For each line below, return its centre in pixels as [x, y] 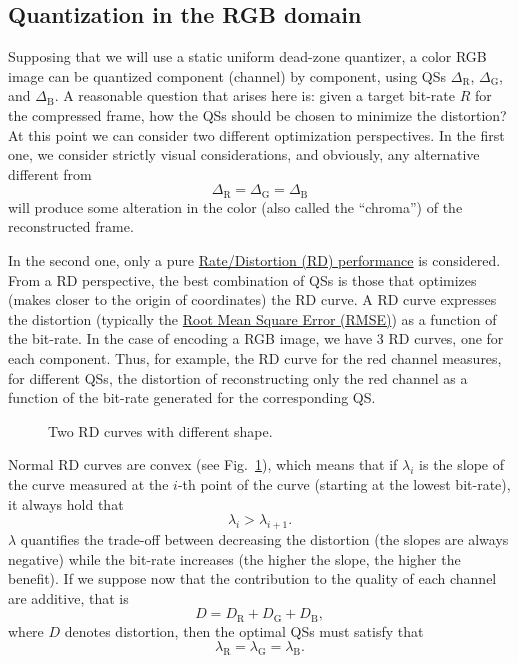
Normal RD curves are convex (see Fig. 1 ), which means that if [203, 464]
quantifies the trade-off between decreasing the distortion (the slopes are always [264, 538]
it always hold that [66, 503]
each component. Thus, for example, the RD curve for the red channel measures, [255, 357]
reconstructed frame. [71, 226]
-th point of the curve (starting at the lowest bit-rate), [344, 483]
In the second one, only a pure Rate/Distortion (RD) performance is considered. [254, 260]
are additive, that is [68, 597]
